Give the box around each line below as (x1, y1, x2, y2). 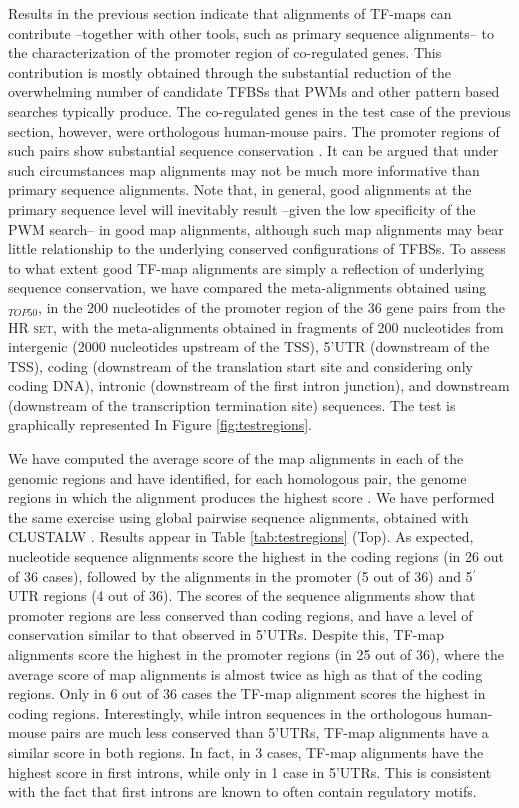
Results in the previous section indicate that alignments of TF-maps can (8, 3, 452, 23)
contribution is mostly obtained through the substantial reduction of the (8, 61, 452, 82)
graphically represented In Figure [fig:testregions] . (8, 414, 312, 435)
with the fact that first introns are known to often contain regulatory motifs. (8, 781, 477, 802)
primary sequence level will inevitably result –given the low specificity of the (8, 198, 476, 219)
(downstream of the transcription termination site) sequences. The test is (8, 394, 456, 415)
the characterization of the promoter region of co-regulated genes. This (8, 42, 442, 63)
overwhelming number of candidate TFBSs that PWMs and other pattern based (8, 81, 500, 102)
